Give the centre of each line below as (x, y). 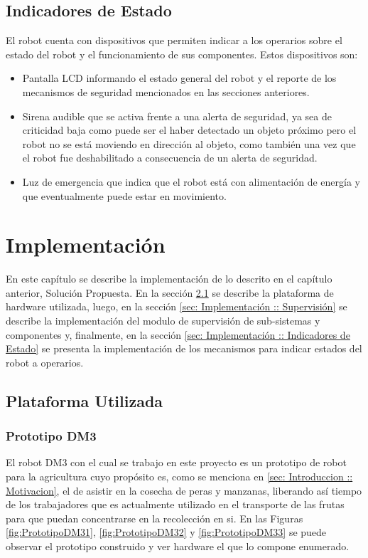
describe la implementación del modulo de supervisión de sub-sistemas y (163, 321)
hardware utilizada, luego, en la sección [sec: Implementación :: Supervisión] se (177, 306)
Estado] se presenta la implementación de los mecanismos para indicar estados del (184, 348)
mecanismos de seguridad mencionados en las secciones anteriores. (166, 91)
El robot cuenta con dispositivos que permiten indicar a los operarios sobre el (174, 40)
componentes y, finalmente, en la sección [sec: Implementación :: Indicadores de (178, 334)
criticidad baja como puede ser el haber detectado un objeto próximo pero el (189, 130)
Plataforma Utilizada (85, 400)
